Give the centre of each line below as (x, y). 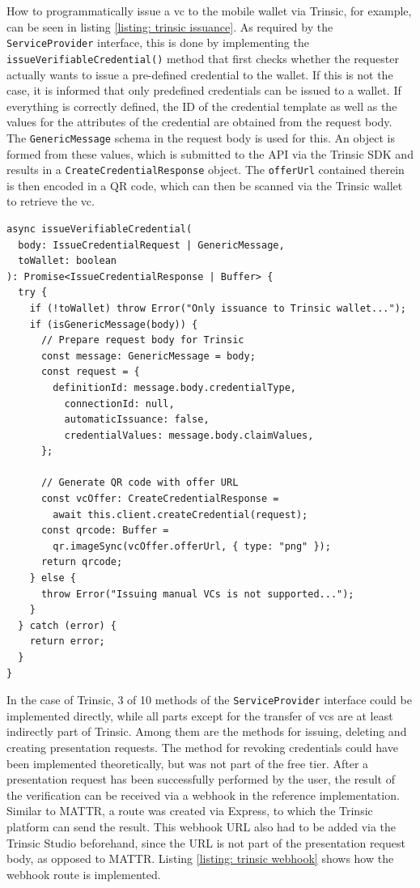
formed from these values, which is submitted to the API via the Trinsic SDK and (210, 153)
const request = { (90, 372)
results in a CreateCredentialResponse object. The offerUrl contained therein (206, 170)
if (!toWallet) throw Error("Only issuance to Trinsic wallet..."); (218, 308)
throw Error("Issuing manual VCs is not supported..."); (197, 594)
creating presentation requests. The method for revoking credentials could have (202, 748)
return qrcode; (82, 562)
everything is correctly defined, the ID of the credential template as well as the (202, 106)
